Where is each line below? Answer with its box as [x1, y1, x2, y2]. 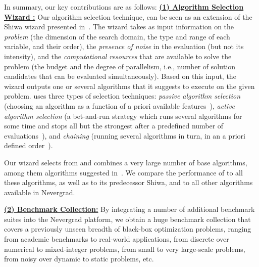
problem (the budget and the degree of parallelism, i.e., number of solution [4, 61, 236, 71]
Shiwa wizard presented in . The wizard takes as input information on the [4, 21, 234, 32]
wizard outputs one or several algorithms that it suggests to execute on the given [4, 80, 255, 91]
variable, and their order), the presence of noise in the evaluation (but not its [4, 41, 244, 52]
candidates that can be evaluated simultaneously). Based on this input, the [4, 71, 236, 81]
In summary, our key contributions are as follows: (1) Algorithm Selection [4, 2, 244, 12]
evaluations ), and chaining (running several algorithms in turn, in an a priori [4, 130, 245, 141]
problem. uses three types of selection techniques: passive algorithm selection [4, 91, 241, 101]
